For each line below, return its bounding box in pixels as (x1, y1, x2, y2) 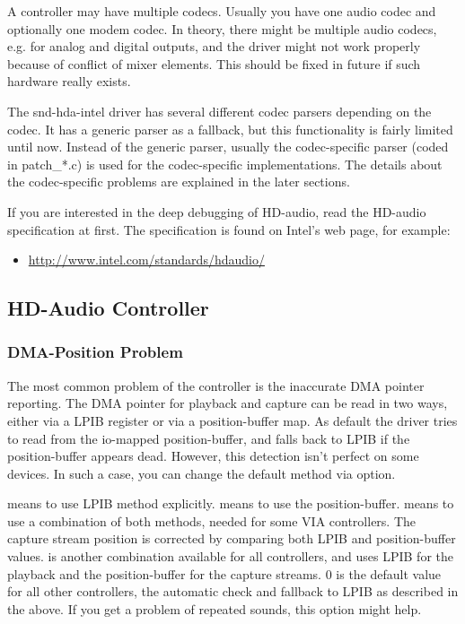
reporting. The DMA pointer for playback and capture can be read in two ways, (7, 394, 448, 412)
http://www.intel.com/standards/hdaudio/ (28, 250, 265, 269)
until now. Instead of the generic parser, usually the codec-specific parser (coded (7, 137, 449, 156)
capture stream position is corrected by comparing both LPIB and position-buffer (7, 529, 456, 548)
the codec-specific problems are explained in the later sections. (7, 172, 350, 191)
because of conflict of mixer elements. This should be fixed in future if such (7, 54, 421, 73)
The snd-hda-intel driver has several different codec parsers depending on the (7, 101, 432, 120)
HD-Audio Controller (7, 294, 209, 322)
